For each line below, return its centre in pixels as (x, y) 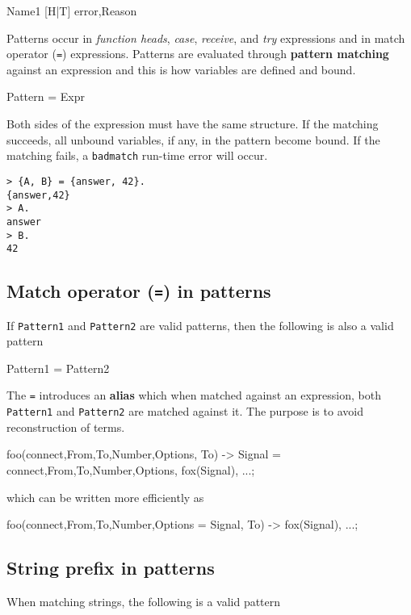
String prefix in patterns (111, 568)
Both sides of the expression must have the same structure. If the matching (193, 124)
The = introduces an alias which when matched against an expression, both (194, 395)
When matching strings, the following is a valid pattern (144, 601)
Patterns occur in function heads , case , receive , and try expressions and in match (206, 38)
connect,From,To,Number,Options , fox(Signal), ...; (131, 469)
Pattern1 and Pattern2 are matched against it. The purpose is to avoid (185, 411)
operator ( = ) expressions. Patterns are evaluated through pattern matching (198, 54)
